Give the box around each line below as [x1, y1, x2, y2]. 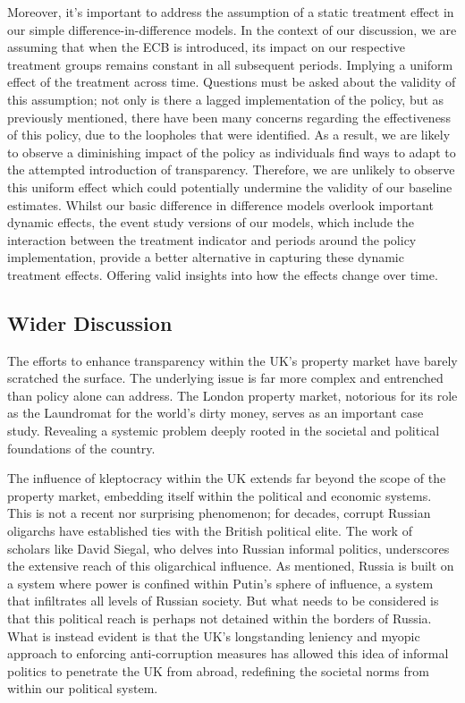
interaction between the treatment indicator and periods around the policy [7, 230, 417, 249]
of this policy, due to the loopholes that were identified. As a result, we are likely [7, 125, 451, 144]
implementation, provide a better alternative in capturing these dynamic [7, 248, 404, 267]
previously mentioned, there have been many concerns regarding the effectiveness [7, 107, 451, 126]
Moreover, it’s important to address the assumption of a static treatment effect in [7, 3, 454, 21]
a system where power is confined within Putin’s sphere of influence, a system [7, 573, 434, 592]
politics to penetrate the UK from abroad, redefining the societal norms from [7, 661, 429, 680]
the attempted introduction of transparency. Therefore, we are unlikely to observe [7, 160, 455, 179]
